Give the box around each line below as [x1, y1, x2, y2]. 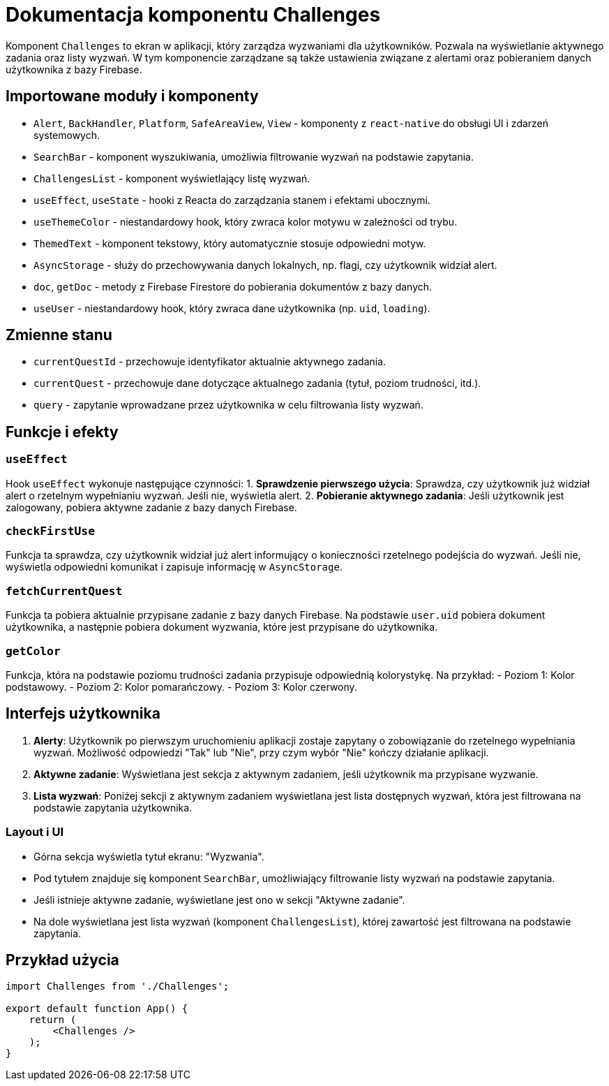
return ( [29, 1014, 77, 1026]
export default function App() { [6, 1003, 188, 1015]
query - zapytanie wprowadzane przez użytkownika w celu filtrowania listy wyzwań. [33, 399, 423, 411]
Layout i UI [6, 825, 63, 839]
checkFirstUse [6, 524, 96, 538]
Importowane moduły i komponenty [6, 87, 259, 105]
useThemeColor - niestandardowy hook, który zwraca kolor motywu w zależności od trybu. [33, 215, 458, 228]
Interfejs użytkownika [6, 705, 160, 723]
